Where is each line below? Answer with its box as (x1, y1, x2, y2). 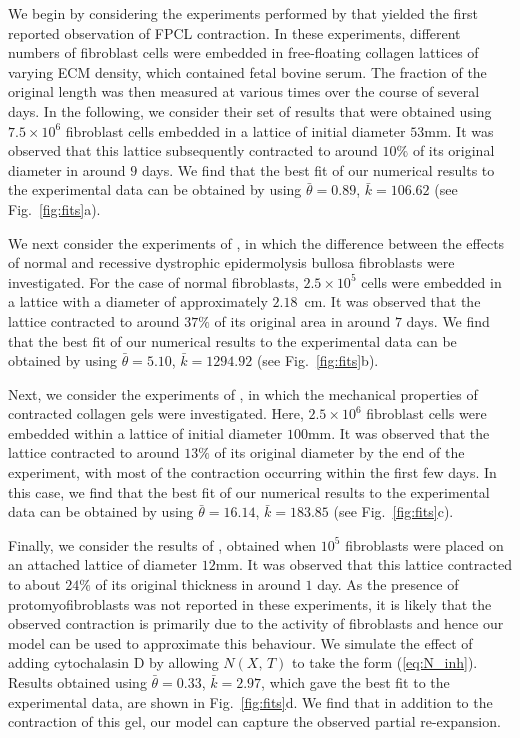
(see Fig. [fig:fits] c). (333, 501, 454, 522)
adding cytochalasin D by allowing (8, 652, 219, 673)
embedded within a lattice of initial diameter (8, 422, 283, 443)
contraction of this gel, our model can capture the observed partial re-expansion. (8, 711, 501, 732)
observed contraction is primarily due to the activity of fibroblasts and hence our (8, 613, 504, 634)
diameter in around (8, 159, 126, 180)
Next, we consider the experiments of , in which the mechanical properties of (8, 383, 478, 404)
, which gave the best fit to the (261, 672, 450, 692)
